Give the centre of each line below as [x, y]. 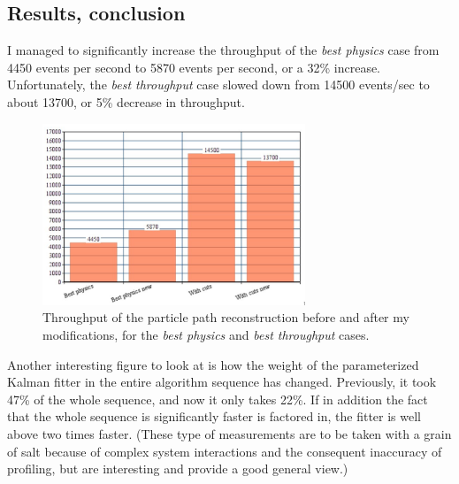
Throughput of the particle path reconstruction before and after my [226, 317]
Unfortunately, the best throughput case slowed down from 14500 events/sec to [218, 85]
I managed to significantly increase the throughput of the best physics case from [223, 50]
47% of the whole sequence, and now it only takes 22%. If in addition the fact [218, 399]
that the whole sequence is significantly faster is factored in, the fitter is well [214, 416]
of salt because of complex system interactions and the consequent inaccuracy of [225, 451]
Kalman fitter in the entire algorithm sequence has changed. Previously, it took [222, 382]
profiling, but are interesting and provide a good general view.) [178, 469]
